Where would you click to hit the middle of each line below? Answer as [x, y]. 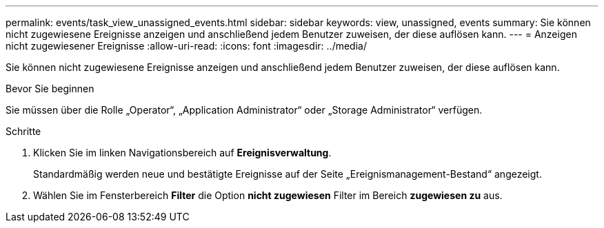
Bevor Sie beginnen [50, 89]
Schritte [23, 131]
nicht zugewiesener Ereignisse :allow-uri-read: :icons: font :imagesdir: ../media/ [186, 46]
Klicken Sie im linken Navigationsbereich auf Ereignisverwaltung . [182, 153]
